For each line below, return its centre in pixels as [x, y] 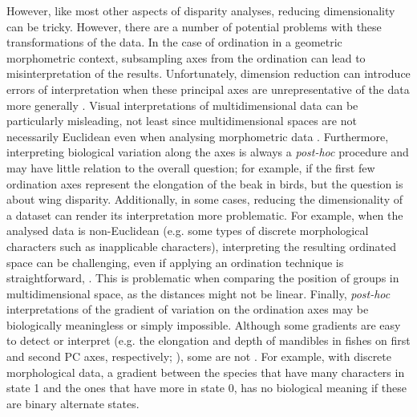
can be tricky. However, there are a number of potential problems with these [194, 26]
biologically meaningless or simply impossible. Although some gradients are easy [204, 324]
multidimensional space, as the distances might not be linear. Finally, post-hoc [198, 293]
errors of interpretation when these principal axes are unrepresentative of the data [208, 89]
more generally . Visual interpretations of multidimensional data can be [182, 105]
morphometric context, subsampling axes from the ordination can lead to [186, 57]
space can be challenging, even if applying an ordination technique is [175, 262]
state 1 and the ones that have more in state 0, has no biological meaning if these [206, 388]
